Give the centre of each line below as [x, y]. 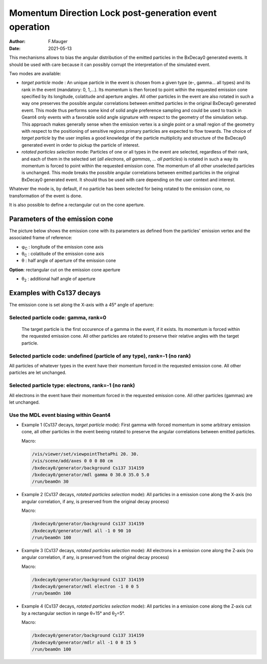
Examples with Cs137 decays [55, 293]
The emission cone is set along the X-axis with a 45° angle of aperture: [82, 305]
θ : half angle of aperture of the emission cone [69, 260]
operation [30, 27]
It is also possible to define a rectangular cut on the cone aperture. [77, 204]
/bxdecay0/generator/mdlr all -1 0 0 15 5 [84, 642]
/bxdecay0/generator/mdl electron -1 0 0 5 [86, 587]
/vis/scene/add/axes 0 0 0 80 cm [72, 461]
